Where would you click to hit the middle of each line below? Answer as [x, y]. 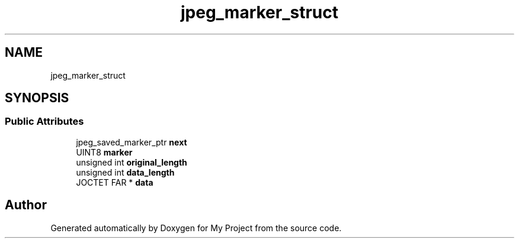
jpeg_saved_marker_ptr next [132, 142]
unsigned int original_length [132, 162]
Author [26, 205]
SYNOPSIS [37, 98]
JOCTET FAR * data [115, 182]
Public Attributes [44, 122]
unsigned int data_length [125, 172]
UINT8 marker [104, 152]
